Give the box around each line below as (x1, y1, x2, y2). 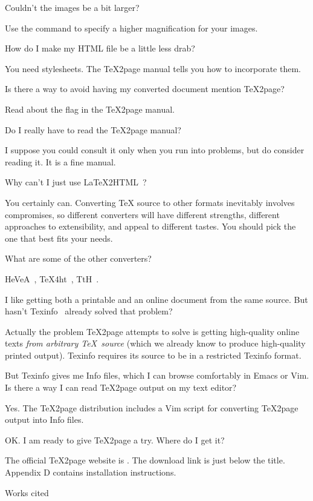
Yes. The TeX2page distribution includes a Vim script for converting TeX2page (5, 401, 298, 414)
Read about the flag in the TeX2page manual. (5, 102, 175, 115)
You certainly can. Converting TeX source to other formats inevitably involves (5, 196, 295, 208)
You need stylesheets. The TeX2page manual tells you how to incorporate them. (5, 62, 301, 75)
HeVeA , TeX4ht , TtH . (5, 272, 99, 285)
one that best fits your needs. (5, 231, 113, 244)
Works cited (5, 486, 49, 499)
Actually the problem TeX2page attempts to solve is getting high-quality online (5, 325, 300, 337)
